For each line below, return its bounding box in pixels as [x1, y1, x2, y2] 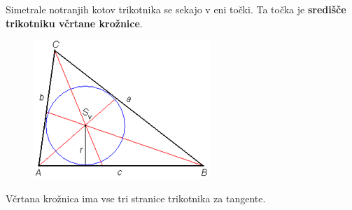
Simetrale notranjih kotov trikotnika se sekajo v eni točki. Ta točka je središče [6, 2, 346, 16]
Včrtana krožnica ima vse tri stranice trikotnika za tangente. [6, 190, 266, 205]
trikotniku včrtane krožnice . [6, 15, 143, 30]
